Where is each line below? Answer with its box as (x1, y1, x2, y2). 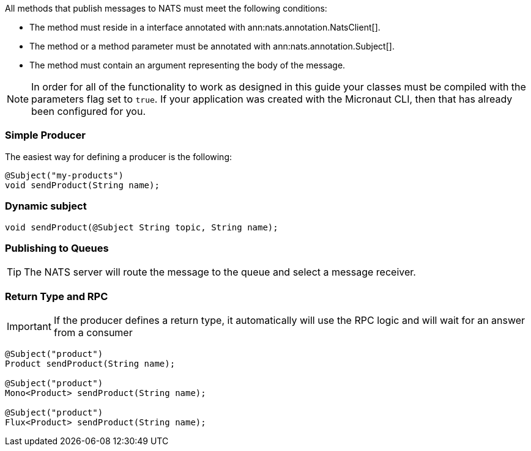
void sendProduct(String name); (5, 180, 160, 190)
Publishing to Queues (5, 241, 109, 254)
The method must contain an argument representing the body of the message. (29, 60, 346, 70)
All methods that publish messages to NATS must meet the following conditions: (5, 3, 327, 13)
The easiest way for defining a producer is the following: (5, 151, 232, 162)
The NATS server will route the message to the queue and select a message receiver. (24, 266, 416, 279)
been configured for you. (31, 105, 146, 117)
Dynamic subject (5, 200, 87, 213)
